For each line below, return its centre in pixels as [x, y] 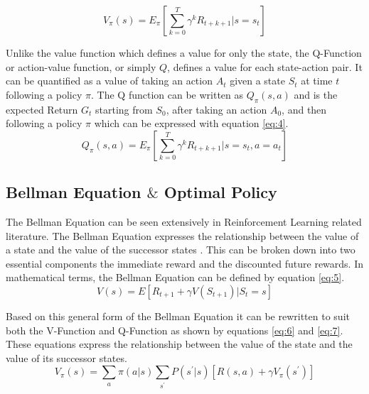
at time [317, 81]
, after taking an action [216, 109]
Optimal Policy [220, 192]
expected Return [42, 109]
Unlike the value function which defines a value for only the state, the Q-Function [184, 53]
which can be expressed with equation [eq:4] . [191, 123]
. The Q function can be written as [167, 94]
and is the [316, 94]
